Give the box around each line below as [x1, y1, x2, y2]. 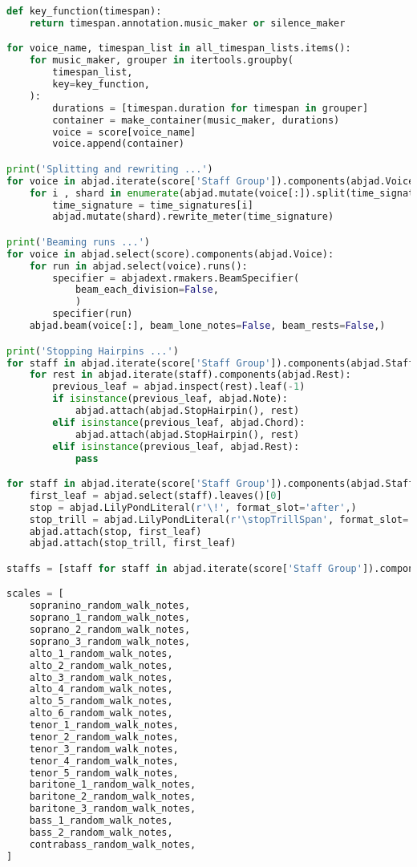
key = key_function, [52, 79, 150, 91]
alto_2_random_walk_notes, [29, 659, 173, 671]
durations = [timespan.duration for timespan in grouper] [52, 102, 369, 114]
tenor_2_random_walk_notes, [29, 731, 179, 743]
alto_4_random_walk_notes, [29, 683, 173, 695]
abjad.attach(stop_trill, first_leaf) [29, 537, 237, 549]
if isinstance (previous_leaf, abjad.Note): [52, 393, 288, 405]
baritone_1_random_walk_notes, [29, 779, 196, 791]
